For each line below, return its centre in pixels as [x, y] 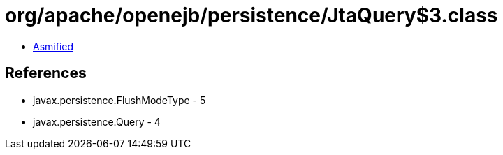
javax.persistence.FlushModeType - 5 [119, 100]
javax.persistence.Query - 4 [97, 121]
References [46, 73]
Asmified [53, 46]
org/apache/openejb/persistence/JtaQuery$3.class [251, 15]
